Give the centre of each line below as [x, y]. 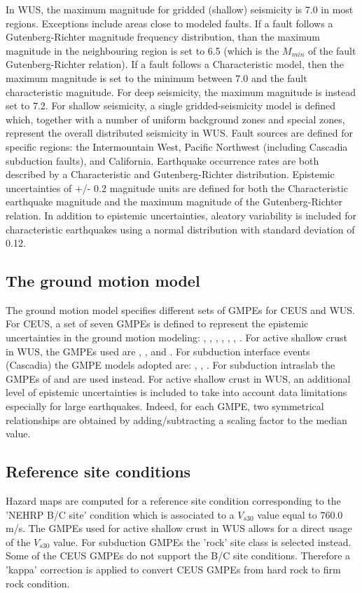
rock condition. [38, 583]
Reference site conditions [98, 471]
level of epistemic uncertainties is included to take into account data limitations [176, 392]
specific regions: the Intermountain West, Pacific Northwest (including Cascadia [177, 146]
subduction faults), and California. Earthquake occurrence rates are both [162, 160]
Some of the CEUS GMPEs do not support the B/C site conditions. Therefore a [178, 555]
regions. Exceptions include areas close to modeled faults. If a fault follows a [169, 23]
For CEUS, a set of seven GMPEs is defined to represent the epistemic [157, 323]
